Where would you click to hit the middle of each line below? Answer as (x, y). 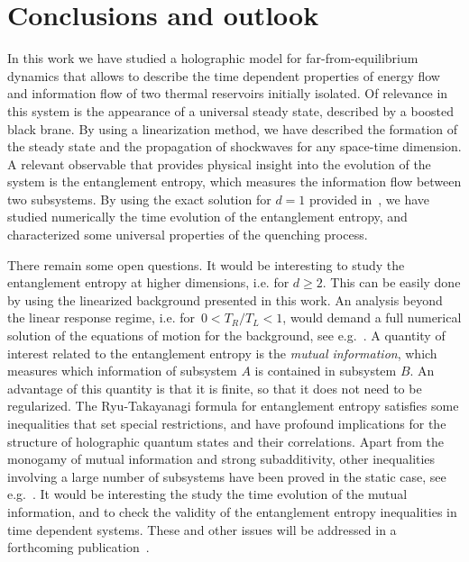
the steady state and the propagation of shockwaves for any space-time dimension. (234, 146)
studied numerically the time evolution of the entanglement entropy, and (207, 217)
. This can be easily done (391, 282)
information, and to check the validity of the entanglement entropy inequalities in (232, 511)
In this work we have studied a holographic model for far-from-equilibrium (213, 58)
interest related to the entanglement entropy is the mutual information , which (222, 353)
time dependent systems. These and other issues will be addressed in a (202, 529)
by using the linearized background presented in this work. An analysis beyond (225, 299)
